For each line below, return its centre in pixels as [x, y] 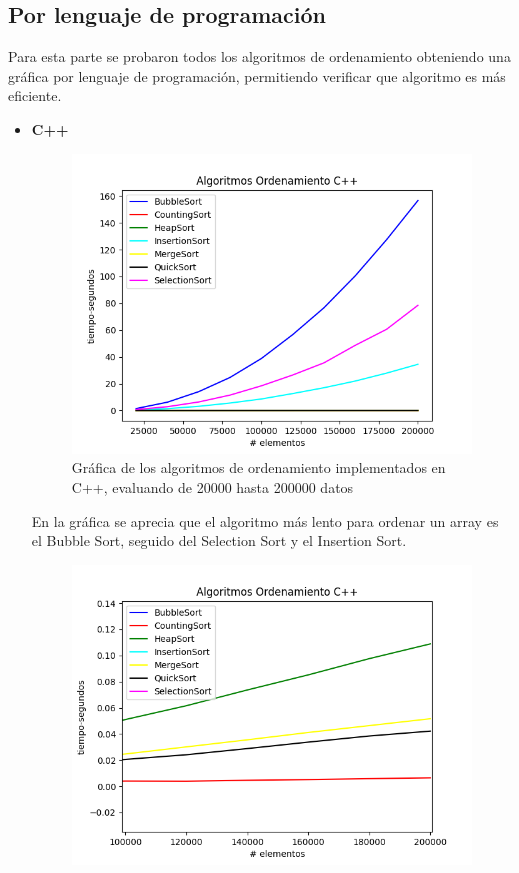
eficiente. [35, 95]
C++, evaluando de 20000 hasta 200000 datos [212, 486]
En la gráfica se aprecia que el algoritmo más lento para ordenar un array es [265, 520]
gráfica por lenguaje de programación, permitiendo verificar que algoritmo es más [257, 75]
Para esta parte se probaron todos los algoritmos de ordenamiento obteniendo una [259, 56]
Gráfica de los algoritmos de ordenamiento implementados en [258, 467]
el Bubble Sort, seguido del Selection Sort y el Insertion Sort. [219, 540]
